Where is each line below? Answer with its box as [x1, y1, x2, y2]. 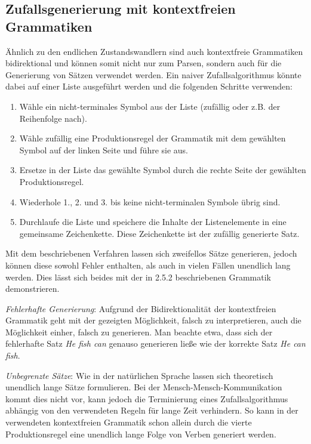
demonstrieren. [5, 282, 60, 295]
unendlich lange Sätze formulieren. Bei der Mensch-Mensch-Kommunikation [5, 381, 282, 393]
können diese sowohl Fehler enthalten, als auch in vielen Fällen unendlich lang [5, 258, 291, 271]
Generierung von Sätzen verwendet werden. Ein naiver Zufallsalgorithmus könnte [5, 68, 301, 81]
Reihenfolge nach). [19, 112, 87, 124]
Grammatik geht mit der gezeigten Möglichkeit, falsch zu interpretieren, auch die [5, 314, 301, 326]
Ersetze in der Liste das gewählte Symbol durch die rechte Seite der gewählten [19, 164, 306, 176]
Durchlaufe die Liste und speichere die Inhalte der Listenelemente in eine [19, 215, 287, 228]
